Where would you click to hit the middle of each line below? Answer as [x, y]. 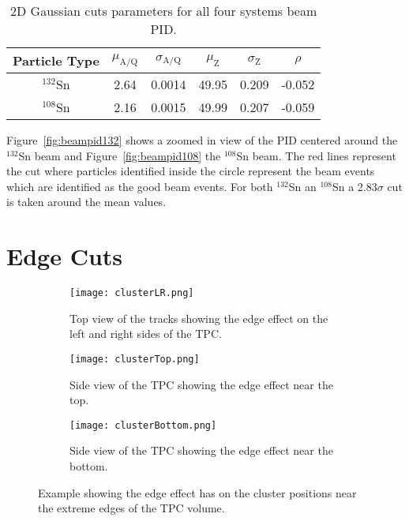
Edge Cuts [65, 256]
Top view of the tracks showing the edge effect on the [199, 318]
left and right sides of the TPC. [146, 334]
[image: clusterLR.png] [132, 293]
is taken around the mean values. [86, 202]
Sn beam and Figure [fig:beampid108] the [120, 155]
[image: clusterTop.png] [135, 359]
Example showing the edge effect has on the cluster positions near [197, 492]
